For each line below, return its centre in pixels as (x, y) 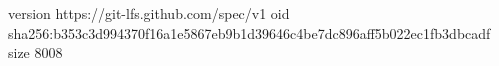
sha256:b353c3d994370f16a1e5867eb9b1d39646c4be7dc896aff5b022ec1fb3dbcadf (249, 32)
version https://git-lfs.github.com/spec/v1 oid (149, 13)
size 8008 (35, 52)
